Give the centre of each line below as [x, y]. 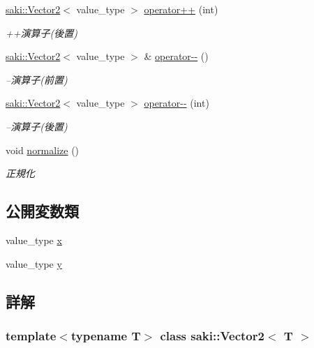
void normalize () [43, 150]
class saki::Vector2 [212, 335]
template [31, 335]
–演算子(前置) [37, 79]
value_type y [34, 263]
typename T [106, 335]
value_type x [34, 240]
